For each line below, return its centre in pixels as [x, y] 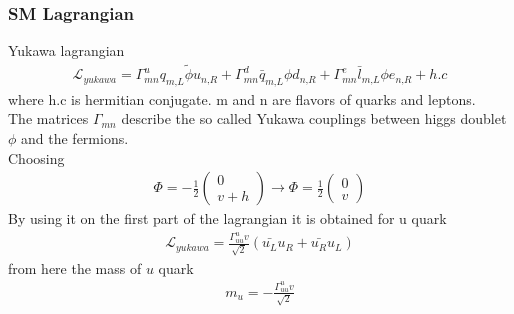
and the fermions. [75, 138]
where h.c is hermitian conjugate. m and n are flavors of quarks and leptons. [242, 98]
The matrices [48, 118]
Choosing [36, 157]
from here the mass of [75, 267]
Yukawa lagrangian [66, 50]
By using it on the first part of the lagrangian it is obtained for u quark [227, 218]
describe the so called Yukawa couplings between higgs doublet [314, 118]
